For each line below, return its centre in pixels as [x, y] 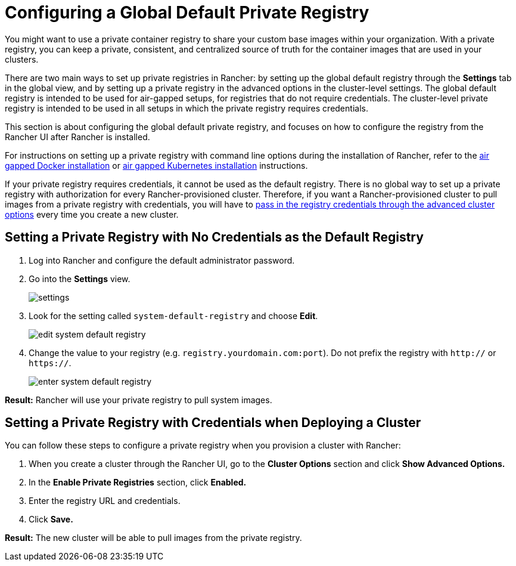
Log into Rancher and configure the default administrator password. [162, 260]
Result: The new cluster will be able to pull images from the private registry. [153, 538]
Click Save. [51, 519]
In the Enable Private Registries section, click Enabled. [138, 483]
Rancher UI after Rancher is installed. [77, 137]
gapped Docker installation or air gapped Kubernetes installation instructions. [156, 165]
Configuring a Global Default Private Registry [187, 13]
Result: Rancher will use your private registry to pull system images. [139, 400]
